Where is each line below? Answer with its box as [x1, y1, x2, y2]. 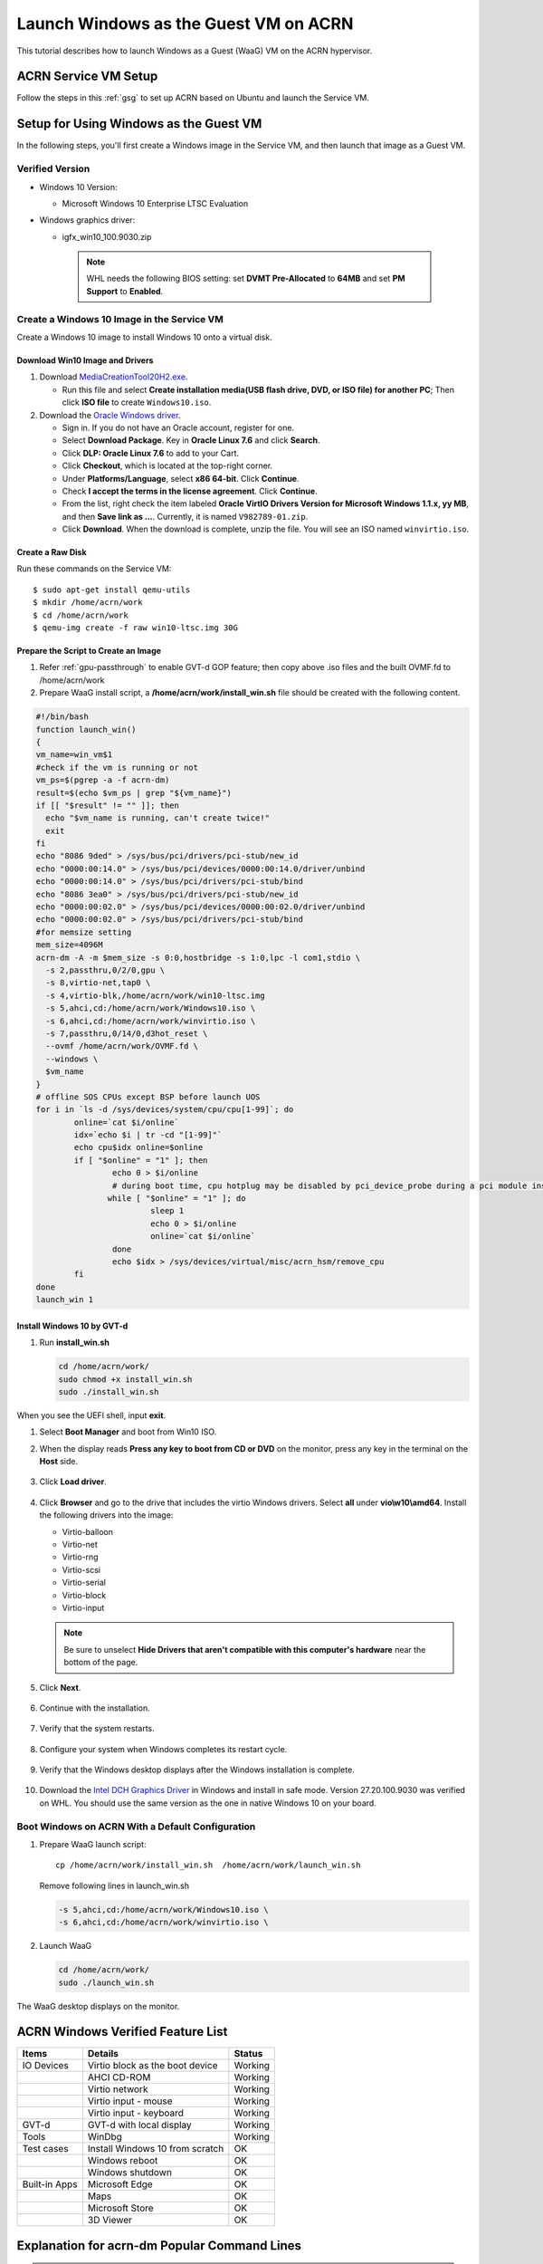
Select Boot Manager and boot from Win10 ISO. [39, 1426, 217, 1437]
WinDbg [87, 2131, 122, 2144]
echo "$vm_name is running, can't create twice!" [45, 813, 271, 823]
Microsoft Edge [87, 2178, 153, 2191]
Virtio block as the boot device [87, 2059, 218, 2072]
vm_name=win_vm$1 [35, 750, 113, 760]
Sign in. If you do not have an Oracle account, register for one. [62, 422, 294, 433]
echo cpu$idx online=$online [73, 1142, 204, 1153]
